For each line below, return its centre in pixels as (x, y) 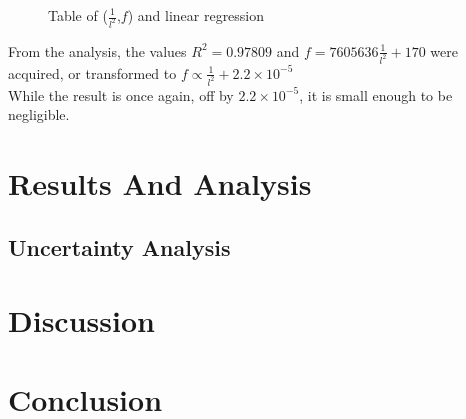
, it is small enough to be (376, 94)
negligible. (39, 114)
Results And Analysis (160, 183)
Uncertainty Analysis (119, 246)
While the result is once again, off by (121, 94)
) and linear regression (196, 15)
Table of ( (78, 15)
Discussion (81, 320)
